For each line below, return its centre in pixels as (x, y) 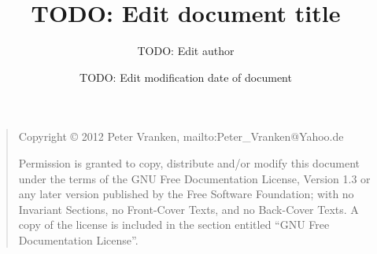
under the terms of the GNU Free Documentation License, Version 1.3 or (194, 178)
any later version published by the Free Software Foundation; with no (186, 194)
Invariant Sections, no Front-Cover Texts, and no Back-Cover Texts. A (188, 209)
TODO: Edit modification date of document (186, 77)
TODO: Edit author (186, 51)
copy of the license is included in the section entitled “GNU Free (174, 225)
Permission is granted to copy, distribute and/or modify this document (189, 162)
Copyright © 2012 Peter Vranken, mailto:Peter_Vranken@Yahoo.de (181, 136)
